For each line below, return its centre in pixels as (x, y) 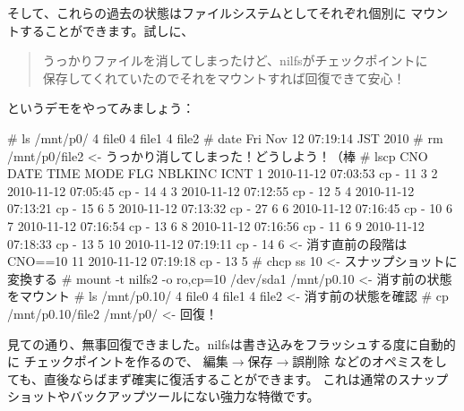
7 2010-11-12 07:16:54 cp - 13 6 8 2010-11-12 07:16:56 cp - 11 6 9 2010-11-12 (216, 225)
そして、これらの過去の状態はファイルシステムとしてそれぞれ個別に (207, 13)
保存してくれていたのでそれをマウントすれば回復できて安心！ (224, 77)
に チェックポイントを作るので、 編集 (118, 361)
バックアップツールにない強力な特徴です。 (194, 396)
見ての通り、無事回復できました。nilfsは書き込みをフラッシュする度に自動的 (232, 343)
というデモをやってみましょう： (101, 108)
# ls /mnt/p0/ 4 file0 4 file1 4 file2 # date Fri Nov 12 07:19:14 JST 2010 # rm (225, 137)
